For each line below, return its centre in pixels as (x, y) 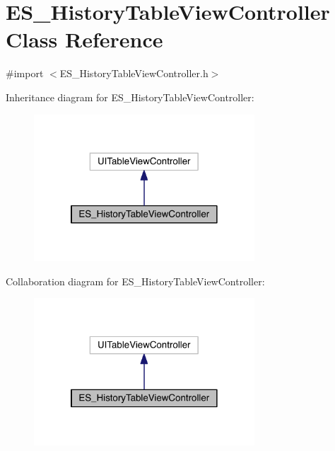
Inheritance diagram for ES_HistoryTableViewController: (130, 97)
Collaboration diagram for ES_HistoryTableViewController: (135, 281)
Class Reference (84, 39)
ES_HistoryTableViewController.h (134, 73)
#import (25, 73)
